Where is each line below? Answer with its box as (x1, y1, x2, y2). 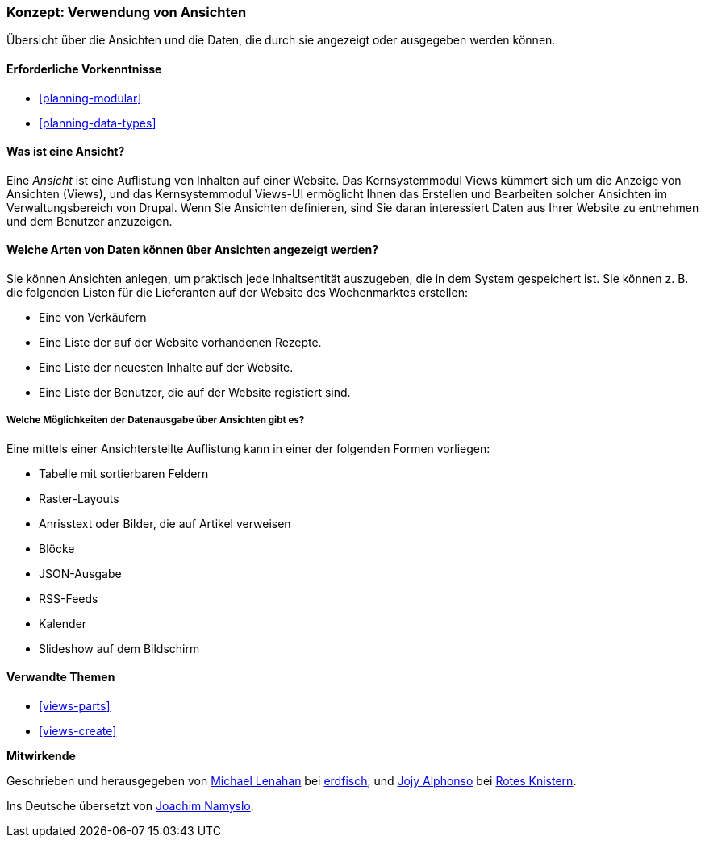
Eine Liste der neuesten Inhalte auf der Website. (39, 360, 294, 375)
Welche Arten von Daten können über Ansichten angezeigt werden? (6, 243, 378, 257)
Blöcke (39, 541, 75, 555)
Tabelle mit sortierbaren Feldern (39, 466, 209, 480)
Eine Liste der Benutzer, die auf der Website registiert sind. (39, 385, 351, 400)
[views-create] (39, 724, 117, 738)
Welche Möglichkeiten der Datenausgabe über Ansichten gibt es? (6, 414, 305, 426)
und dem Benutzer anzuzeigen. (6, 214, 173, 228)
